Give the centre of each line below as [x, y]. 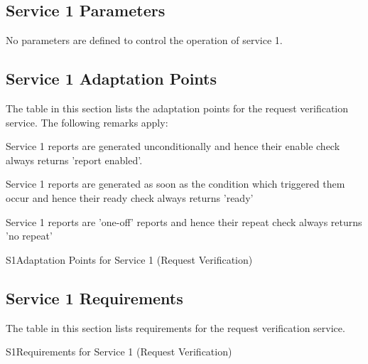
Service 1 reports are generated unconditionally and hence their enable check [173, 146]
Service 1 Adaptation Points [112, 79]
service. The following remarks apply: [87, 122]
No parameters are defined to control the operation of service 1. [144, 40]
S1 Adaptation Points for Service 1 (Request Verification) [129, 259]
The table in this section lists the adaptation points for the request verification [177, 108]
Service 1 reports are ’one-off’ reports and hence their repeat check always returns [184, 221]
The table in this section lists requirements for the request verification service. [175, 327]
